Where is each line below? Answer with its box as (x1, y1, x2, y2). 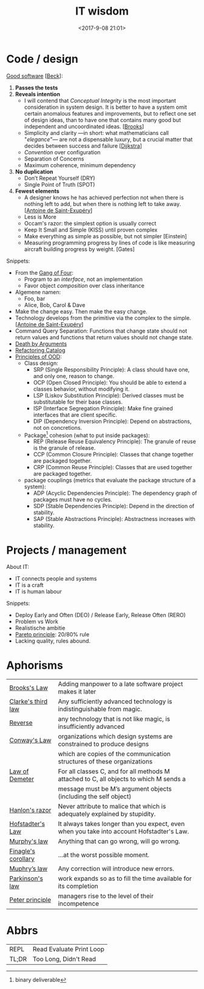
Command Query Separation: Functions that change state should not (15, 327, 188, 334)
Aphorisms (6, 658, 64, 672)
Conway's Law (9, 736, 52, 745)
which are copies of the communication (58, 750, 171, 758)
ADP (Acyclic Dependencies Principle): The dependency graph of (33, 489, 197, 497)
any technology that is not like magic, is (58, 715, 171, 723)
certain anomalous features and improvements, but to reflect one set (24, 109, 196, 117)
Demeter (9, 775, 35, 784)
